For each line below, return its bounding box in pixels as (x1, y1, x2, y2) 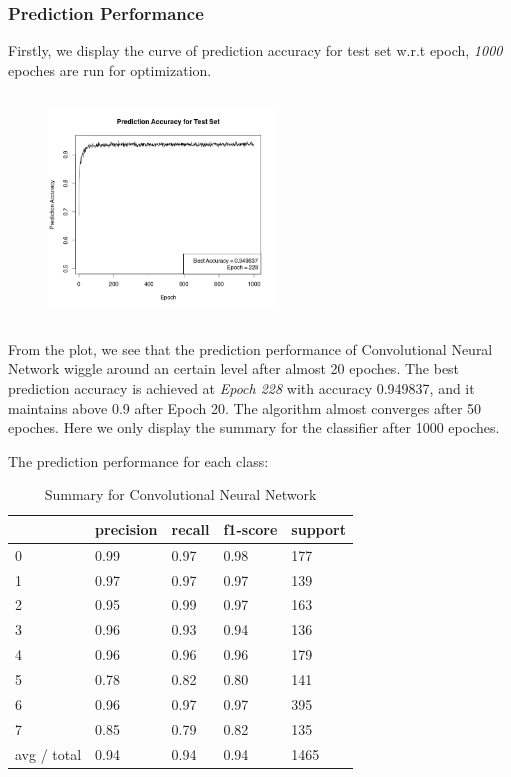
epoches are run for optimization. (8, 59, 212, 80)
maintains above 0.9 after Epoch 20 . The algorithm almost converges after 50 (8, 397, 482, 418)
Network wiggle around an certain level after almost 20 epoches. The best (8, 358, 460, 379)
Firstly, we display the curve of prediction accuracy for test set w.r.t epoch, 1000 (8, 40, 503, 61)
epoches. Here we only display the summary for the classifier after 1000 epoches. (8, 417, 500, 438)
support (291, 518, 346, 539)
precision (95, 518, 158, 539)
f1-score (223, 518, 278, 539)
